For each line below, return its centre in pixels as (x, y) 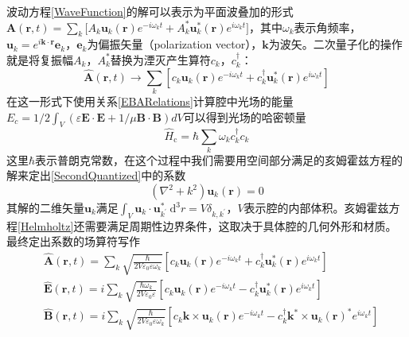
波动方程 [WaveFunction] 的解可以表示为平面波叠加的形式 (150, 11)
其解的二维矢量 (45, 208)
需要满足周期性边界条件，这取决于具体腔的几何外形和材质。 (241, 225)
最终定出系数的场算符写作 (73, 241)
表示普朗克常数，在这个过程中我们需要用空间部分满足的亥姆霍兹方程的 (219, 159)
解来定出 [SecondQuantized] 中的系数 (96, 175)
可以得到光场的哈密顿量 (245, 116)
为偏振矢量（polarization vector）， (175, 44)
